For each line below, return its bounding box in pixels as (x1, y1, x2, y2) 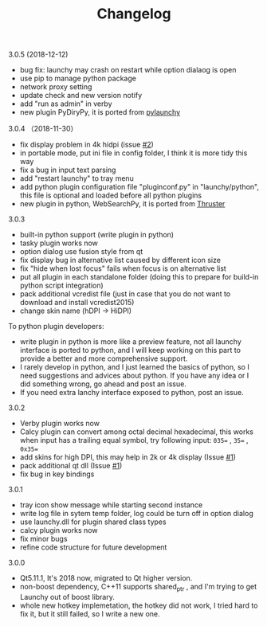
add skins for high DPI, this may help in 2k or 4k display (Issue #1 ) (19, 452, 237, 462)
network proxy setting (19, 82, 92, 92)
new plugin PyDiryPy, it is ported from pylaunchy (19, 108, 181, 117)
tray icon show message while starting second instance (19, 500, 203, 510)
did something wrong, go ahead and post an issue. (19, 379, 187, 389)
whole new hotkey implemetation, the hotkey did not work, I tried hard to (19, 601, 258, 610)
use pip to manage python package (19, 73, 137, 84)
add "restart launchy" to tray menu (19, 174, 134, 183)
